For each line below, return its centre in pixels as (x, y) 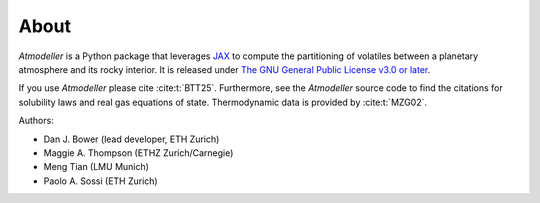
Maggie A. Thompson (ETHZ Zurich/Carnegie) (138, 152)
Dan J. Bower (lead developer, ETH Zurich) (131, 139)
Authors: (36, 121)
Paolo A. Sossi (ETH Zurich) (101, 181)
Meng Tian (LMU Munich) (96, 167)
